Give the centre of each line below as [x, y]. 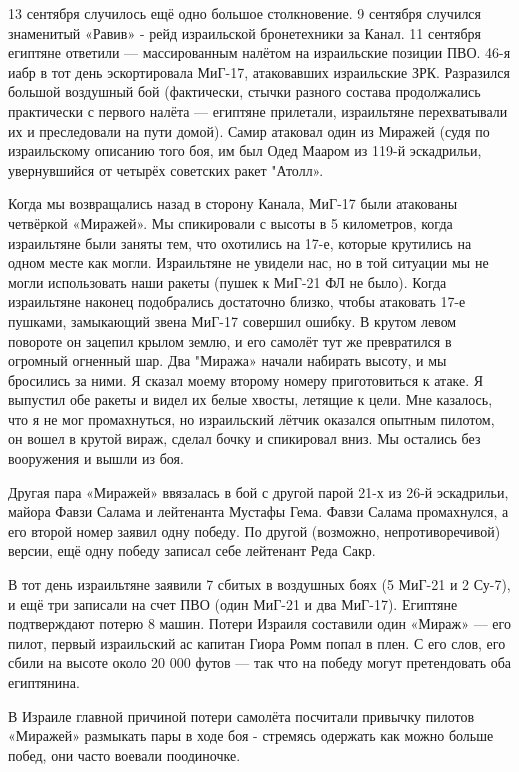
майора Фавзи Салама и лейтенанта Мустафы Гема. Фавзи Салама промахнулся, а [258, 511]
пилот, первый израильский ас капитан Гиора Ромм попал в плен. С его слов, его [257, 642]
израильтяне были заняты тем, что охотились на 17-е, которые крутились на [240, 242]
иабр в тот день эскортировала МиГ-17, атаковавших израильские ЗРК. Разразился [259, 71]
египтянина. [44, 682]
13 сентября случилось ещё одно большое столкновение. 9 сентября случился [245, 13]
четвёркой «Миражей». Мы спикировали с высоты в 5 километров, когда [230, 222]
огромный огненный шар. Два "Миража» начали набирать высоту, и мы [227, 360]
